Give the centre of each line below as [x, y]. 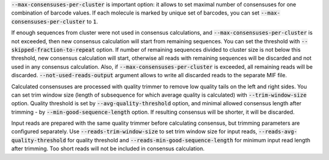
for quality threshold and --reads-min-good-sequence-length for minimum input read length [189, 140]
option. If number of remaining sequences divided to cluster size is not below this [199, 49]
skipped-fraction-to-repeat [53, 50]
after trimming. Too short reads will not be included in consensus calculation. [108, 148]
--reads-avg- [278, 132]
